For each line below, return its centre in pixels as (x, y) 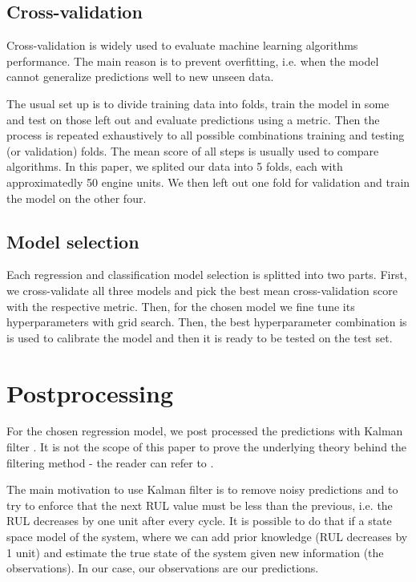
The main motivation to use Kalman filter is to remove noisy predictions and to (202, 489)
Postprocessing (90, 392)
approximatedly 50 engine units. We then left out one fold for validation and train (208, 182)
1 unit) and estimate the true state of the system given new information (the (195, 552)
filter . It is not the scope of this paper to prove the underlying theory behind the (207, 447)
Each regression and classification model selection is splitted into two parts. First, (207, 275)
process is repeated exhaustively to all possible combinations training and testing (206, 135)
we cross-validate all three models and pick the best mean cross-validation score (202, 290)
